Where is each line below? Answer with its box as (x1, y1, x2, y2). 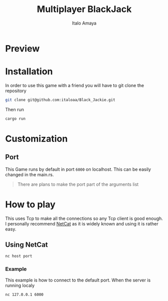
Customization (5, 133, 68, 144)
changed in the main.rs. (5, 171, 54, 177)
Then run (5, 106, 24, 112)
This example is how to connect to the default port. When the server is (5, 277, 151, 283)
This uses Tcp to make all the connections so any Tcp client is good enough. (5, 215, 163, 221)
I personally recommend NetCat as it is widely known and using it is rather (5, 220, 159, 226)
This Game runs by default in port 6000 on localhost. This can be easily (5, 166, 151, 172)
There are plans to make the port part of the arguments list (17, 181, 139, 187)
